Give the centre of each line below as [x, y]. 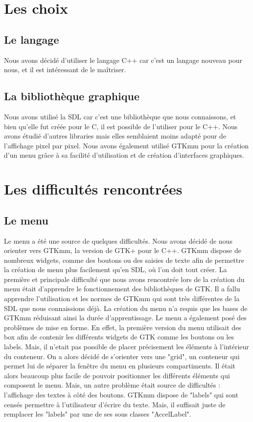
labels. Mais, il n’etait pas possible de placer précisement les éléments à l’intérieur [126, 347]
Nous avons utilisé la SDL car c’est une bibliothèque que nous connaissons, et [120, 116]
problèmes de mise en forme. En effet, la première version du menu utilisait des [123, 327]
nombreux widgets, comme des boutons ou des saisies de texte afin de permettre [124, 260]
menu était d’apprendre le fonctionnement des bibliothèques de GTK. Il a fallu [122, 289]
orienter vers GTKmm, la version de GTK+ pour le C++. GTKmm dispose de [123, 250]
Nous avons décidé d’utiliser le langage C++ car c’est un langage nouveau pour [123, 60]
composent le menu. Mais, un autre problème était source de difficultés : [112, 385]
